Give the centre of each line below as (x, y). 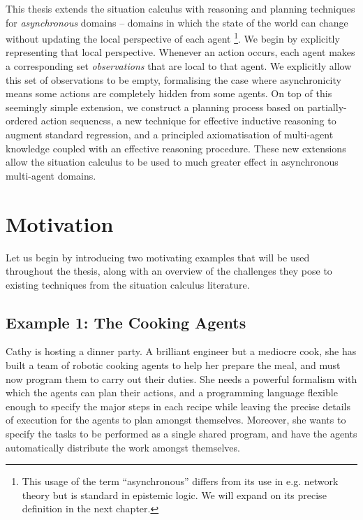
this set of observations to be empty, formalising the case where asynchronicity (173, 79)
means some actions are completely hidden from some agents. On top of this (169, 93)
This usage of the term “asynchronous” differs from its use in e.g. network (180, 481)
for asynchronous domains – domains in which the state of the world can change (177, 22)
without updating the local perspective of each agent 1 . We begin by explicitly (173, 37)
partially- (327, 107)
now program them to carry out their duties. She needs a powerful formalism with (181, 378)
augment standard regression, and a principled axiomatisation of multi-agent (170, 134)
